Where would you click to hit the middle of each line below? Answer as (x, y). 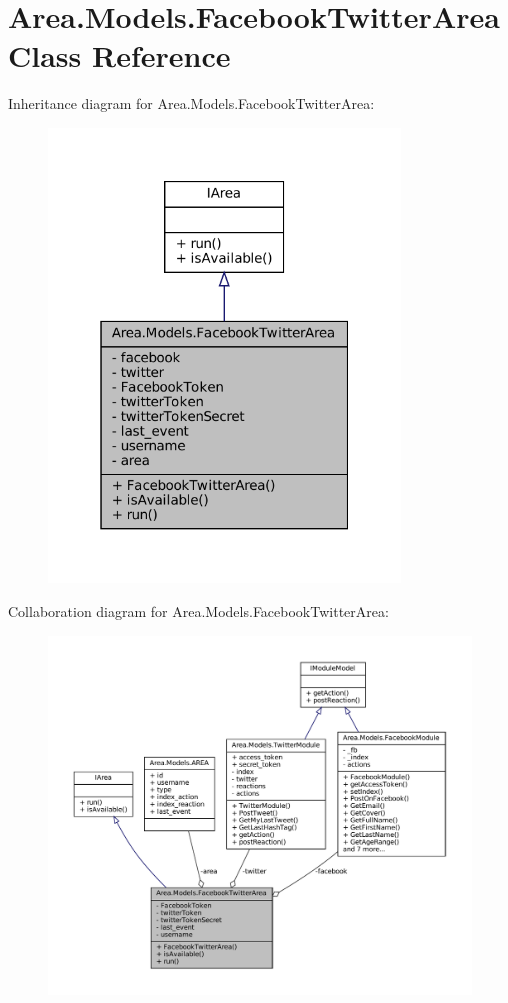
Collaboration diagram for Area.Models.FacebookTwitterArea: (198, 611)
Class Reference (119, 55)
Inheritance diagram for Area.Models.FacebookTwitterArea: (191, 103)
